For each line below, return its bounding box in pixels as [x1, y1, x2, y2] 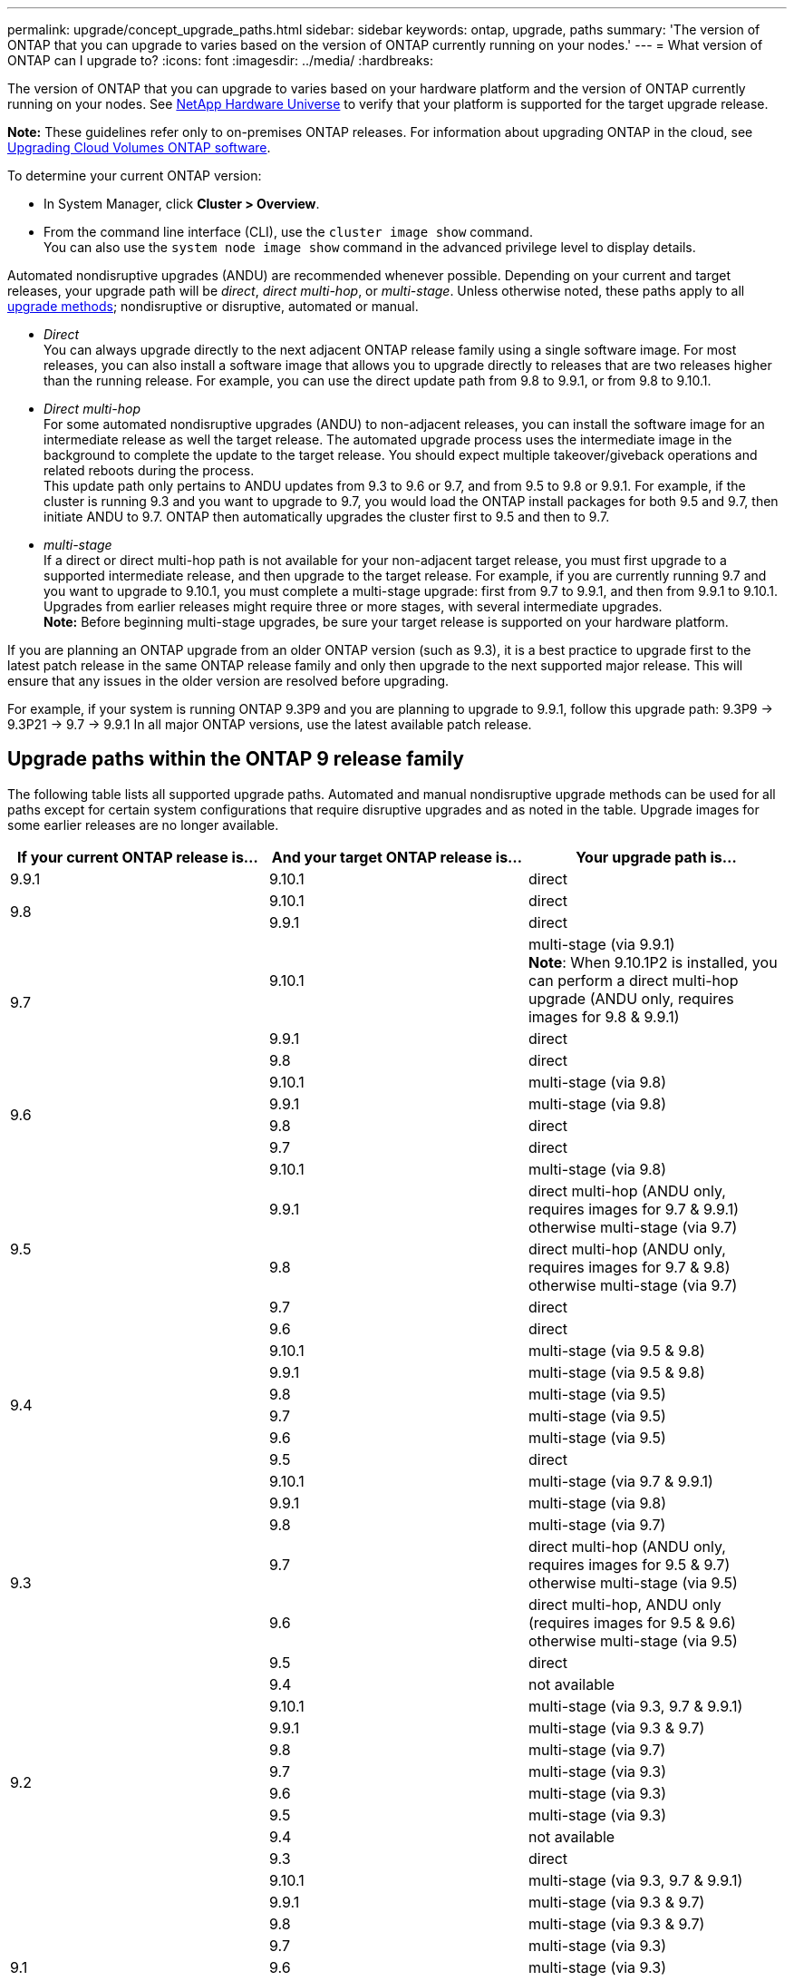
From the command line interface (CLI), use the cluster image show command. [44, 224, 533, 239]
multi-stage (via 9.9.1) [528, 934, 675, 953]
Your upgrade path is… [576, 847, 737, 866]
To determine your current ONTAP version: [7, 168, 262, 183]
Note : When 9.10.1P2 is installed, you [528, 952, 778, 971]
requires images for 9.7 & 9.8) [528, 1257, 731, 1276]
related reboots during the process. [44, 463, 255, 478]
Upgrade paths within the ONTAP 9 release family [7, 747, 464, 771]
